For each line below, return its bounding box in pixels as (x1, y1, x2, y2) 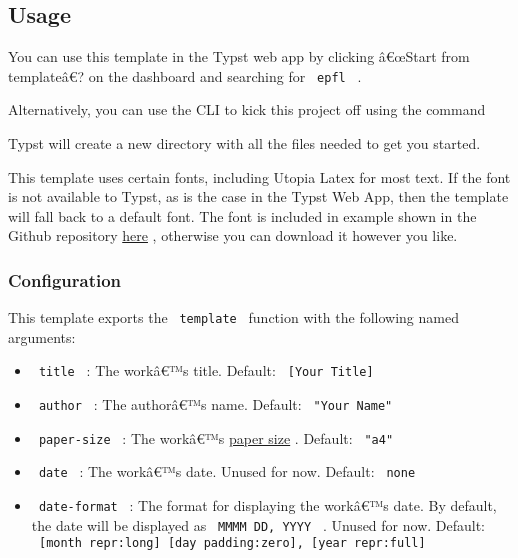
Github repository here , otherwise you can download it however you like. (8, 225, 458, 246)
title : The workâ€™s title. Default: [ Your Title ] (38, 360, 374, 381)
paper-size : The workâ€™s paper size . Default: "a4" (38, 427, 394, 448)
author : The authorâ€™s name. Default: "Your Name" (38, 394, 393, 415)
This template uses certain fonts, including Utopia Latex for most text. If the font (8, 166, 511, 187)
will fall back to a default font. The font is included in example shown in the (8, 205, 477, 226)
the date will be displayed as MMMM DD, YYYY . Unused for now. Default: (31, 514, 486, 535)
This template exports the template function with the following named (8, 307, 459, 328)
